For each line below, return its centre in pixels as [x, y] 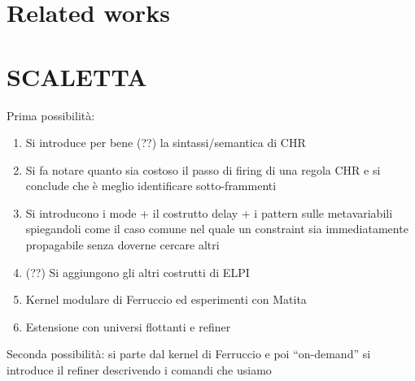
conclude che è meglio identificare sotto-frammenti [151, 186]
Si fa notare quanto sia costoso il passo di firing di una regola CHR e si [203, 169]
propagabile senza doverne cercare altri [122, 245]
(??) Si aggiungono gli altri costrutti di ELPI [138, 272]
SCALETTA [77, 76]
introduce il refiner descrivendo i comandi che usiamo [139, 370]
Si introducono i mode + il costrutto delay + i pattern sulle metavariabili [209, 212]
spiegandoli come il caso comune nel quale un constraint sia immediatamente [217, 229]
